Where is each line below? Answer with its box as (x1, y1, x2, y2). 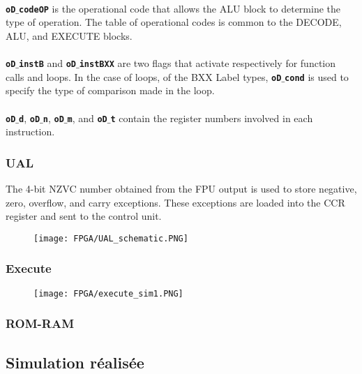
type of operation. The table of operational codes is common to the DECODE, (6, 15, 342, 29)
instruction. (6, 124, 55, 139)
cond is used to (285, 69, 349, 84)
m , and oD (67, 110, 107, 125)
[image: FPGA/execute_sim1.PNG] (33, 288, 183, 299)
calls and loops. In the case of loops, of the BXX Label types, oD (6, 69, 282, 84)
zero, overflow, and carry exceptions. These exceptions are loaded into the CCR (6, 195, 345, 209)
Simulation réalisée (6, 351, 144, 373)
